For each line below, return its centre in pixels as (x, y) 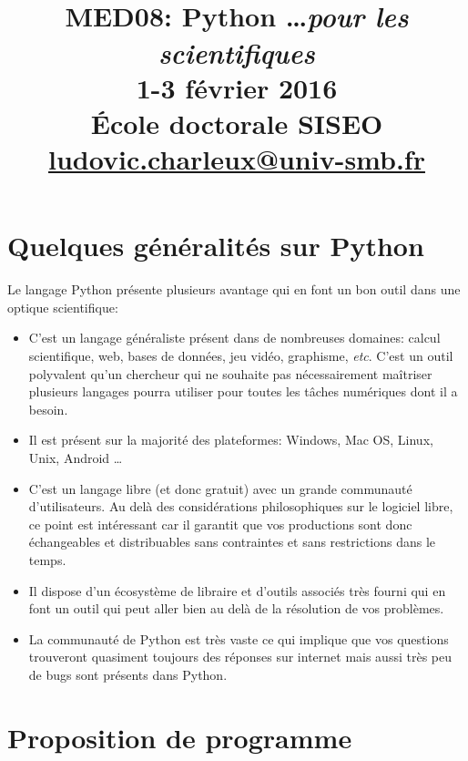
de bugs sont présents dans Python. (128, 674)
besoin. (48, 409)
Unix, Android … (76, 458)
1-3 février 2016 (237, 87)
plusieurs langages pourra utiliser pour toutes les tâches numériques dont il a (243, 391)
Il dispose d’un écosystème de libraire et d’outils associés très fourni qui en (237, 590)
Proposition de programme (180, 737)
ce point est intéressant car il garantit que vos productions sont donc (220, 524)
